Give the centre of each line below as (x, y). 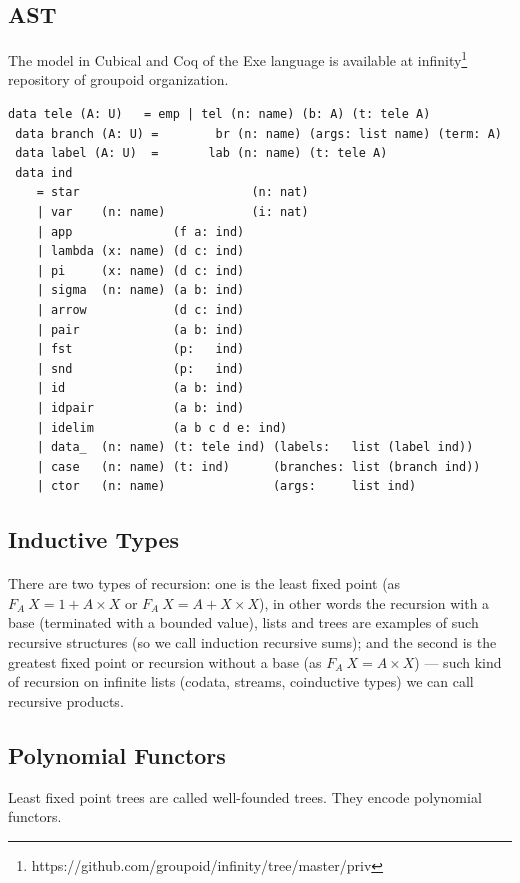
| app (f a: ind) (140, 231)
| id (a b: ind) (140, 388)
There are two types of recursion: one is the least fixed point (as (204, 583)
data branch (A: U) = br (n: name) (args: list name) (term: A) (258, 133)
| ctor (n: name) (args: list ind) (226, 486)
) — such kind (458, 661)
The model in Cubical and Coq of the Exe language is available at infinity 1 (238, 58)
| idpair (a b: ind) (140, 407)
